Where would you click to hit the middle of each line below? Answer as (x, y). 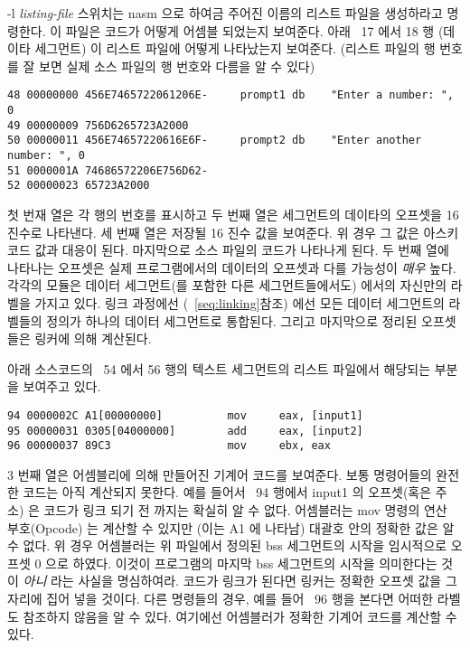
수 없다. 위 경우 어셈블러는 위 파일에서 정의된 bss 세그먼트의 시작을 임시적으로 (227, 545)
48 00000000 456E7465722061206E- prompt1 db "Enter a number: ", (230, 95)
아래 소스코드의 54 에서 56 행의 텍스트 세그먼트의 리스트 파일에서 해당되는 (219, 368)
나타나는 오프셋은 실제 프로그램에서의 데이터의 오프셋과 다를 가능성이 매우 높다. (232, 267)
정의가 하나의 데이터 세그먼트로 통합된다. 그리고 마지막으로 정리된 (232, 320)
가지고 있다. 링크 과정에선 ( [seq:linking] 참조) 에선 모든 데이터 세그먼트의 (240, 302)
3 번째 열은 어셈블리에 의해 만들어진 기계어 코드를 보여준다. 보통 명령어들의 (220, 474)
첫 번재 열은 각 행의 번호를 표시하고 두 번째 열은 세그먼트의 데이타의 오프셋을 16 (233, 214)
